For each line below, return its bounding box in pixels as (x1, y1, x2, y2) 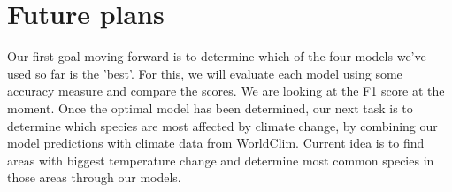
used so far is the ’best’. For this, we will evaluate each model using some (7, 64, 402, 82)
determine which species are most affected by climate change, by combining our (7, 116, 438, 134)
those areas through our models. (7, 168, 181, 187)
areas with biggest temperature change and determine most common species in (7, 150, 434, 169)
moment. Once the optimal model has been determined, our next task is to (7, 98, 413, 117)
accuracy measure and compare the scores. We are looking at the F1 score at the (7, 81, 445, 100)
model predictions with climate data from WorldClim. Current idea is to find (7, 134, 425, 152)
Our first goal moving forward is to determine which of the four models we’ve (7, 47, 426, 65)
